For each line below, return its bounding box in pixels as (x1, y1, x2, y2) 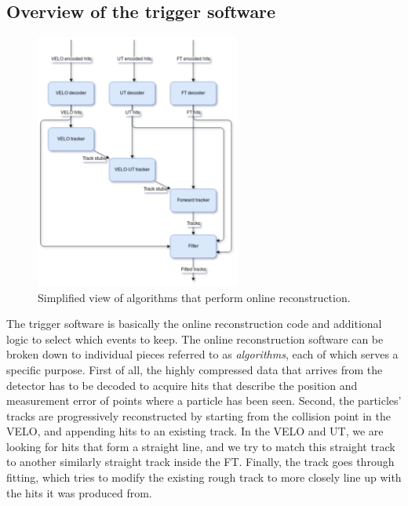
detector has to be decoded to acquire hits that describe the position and (6, 377, 358, 393)
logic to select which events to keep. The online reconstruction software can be (6, 330, 384, 347)
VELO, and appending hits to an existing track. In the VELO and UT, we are (6, 423, 384, 439)
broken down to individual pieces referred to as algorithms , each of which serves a (6, 346, 399, 362)
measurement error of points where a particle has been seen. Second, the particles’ (6, 392, 402, 409)
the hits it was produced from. (6, 484, 152, 501)
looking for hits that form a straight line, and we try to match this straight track (6, 438, 395, 454)
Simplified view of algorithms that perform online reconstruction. (38, 289, 351, 305)
